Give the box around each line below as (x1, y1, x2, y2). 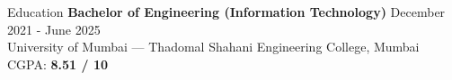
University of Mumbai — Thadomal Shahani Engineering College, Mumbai (7, 37, 420, 56)
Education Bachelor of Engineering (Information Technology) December (7, 3, 446, 20)
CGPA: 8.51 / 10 (7, 54, 109, 73)
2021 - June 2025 (7, 20, 101, 38)
